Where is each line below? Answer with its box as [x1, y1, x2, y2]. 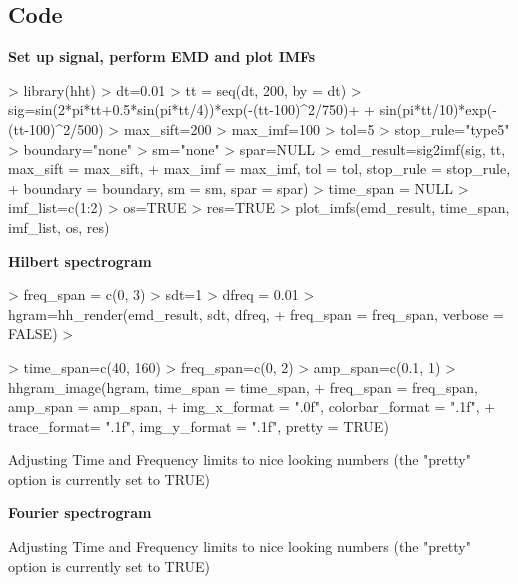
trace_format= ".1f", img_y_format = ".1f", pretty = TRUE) [8, 415, 389, 436]
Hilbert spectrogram [8, 250, 152, 271]
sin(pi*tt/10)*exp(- [379, 99, 497, 120]
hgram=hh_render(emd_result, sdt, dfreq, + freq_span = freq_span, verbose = [8, 303, 504, 324]
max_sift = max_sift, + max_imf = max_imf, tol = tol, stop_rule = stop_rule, [8, 158, 511, 179]
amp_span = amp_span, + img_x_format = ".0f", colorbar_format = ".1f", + [8, 396, 496, 417]
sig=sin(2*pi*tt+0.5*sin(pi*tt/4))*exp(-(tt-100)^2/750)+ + [8, 99, 376, 120]
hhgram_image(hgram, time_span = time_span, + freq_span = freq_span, [8, 376, 478, 397]
